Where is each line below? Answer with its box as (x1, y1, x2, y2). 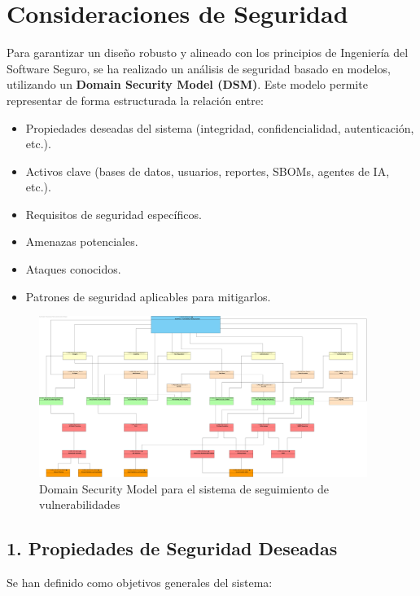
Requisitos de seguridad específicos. (25, 205, 202, 222)
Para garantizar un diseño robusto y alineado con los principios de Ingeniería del (7, 44, 409, 61)
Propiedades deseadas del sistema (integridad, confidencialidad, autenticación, (25, 119, 414, 136)
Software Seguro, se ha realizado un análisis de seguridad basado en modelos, (7, 59, 391, 77)
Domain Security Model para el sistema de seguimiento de (39, 480, 329, 497)
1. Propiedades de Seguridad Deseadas (7, 536, 338, 561)
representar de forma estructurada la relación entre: (7, 91, 264, 108)
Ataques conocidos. (25, 261, 121, 278)
